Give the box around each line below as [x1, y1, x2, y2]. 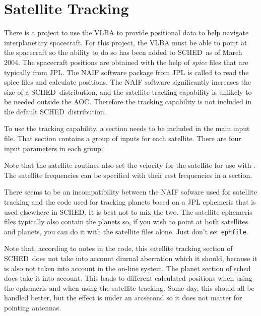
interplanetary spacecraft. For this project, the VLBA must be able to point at [4, 37, 247, 47]
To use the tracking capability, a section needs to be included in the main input [4, 123, 250, 134]
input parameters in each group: [4, 143, 103, 153]
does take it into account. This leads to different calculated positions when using [4, 273, 252, 283]
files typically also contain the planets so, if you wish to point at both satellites [4, 216, 248, 227]
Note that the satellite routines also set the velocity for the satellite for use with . [4, 160, 256, 170]
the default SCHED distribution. [4, 106, 106, 116]
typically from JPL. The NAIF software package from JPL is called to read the [4, 67, 249, 77]
